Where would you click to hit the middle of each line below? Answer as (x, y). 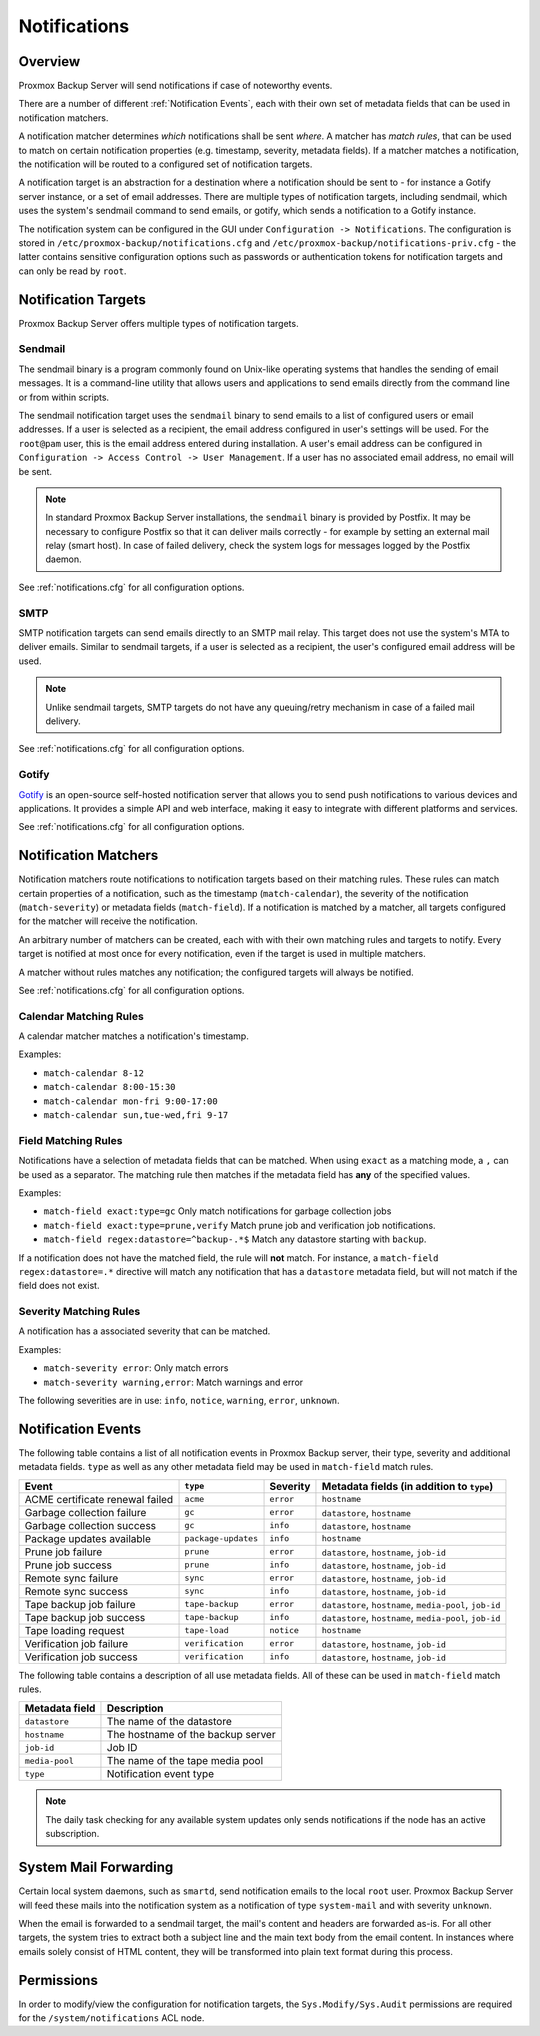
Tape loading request (74, 1630)
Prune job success (68, 1565)
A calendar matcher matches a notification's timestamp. (133, 1036)
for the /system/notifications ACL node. (111, 2018)
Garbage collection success (90, 1525)
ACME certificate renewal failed (99, 1499)
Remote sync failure (71, 1578)
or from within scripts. (64, 397)
